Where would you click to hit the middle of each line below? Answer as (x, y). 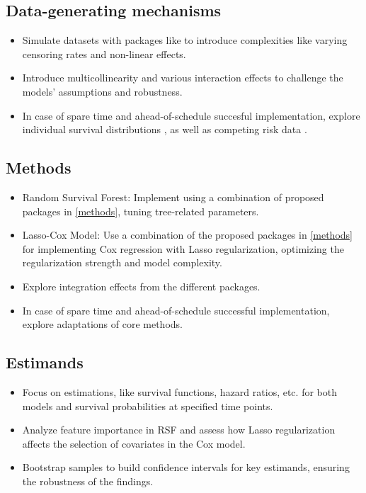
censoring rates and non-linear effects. (104, 53)
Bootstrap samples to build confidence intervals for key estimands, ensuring (186, 467)
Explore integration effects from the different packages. (141, 286)
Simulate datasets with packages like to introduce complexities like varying (185, 40)
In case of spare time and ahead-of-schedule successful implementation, (176, 310)
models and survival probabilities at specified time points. (148, 406)
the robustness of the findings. (88, 481)
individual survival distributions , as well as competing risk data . (165, 129)
